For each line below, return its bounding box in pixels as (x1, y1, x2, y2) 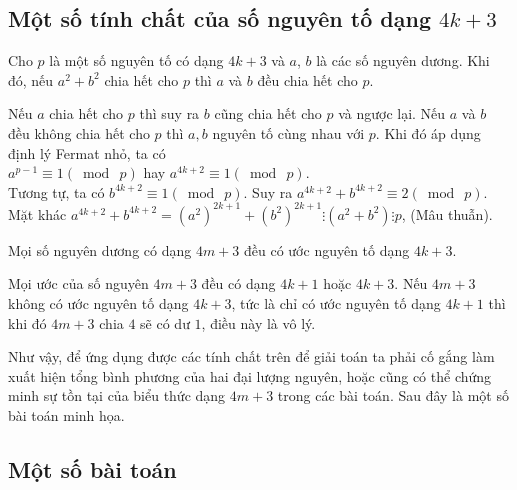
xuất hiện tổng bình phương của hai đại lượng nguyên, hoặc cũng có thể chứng (8, 365, 492, 386)
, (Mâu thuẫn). (401, 203, 493, 224)
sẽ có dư (140, 312, 190, 333)
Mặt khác (8, 203, 67, 224)
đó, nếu (8, 69, 54, 90)
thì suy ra (139, 103, 200, 124)
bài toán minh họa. (8, 405, 125, 426)
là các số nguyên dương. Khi (316, 50, 490, 71)
